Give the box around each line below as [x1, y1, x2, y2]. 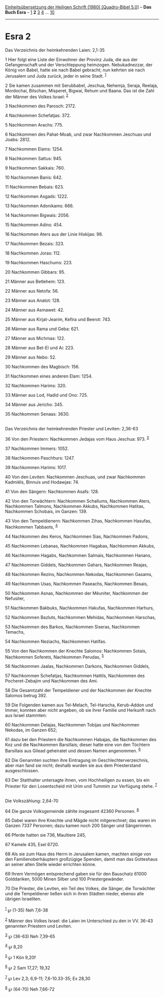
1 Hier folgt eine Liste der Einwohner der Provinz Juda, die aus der [5, 56, 138, 63]
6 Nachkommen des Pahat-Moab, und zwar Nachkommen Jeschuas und [5, 131, 151, 137]
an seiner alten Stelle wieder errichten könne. [5, 862, 97, 868]
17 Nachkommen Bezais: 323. [5, 241, 64, 247]
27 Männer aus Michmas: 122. [5, 336, 65, 341]
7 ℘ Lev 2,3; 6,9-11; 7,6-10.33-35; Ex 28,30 [5, 975, 91, 981]
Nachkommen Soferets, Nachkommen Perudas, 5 [5, 653, 104, 660]
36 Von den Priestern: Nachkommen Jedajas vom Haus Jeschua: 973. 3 [5, 435, 149, 442]
